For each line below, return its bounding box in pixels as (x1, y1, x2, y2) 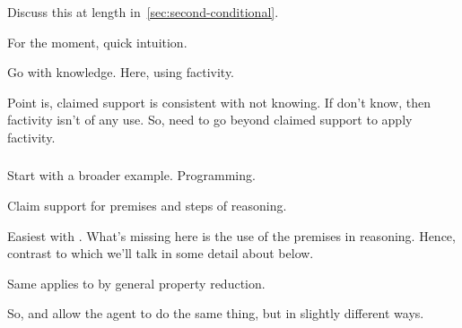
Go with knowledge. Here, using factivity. (7, 63, 235, 82)
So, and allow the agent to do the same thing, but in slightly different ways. (7, 304, 424, 323)
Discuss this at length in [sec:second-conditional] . (7, 3, 279, 21)
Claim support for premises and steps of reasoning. (7, 196, 287, 215)
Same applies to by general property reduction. (7, 273, 266, 292)
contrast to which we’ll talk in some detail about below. (7, 244, 314, 263)
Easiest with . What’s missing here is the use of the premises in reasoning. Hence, (7, 226, 456, 245)
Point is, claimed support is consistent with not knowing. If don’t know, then (7, 92, 431, 111)
